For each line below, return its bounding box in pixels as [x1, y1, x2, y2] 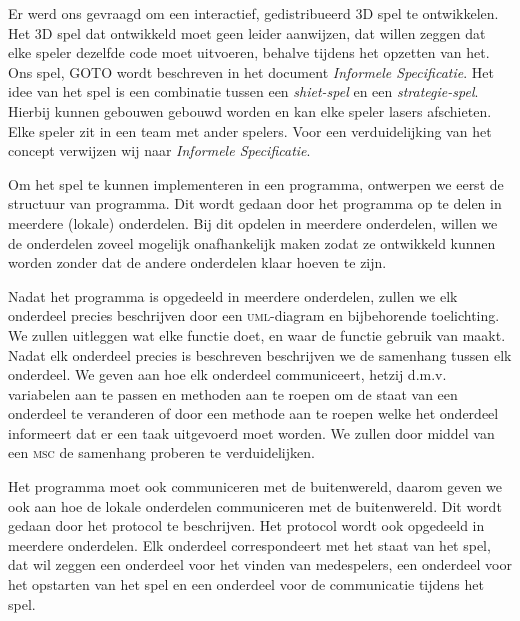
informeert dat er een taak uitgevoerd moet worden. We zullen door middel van [8, 422, 495, 443]
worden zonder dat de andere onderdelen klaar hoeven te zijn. [8, 252, 387, 273]
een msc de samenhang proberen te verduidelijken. [8, 442, 315, 463]
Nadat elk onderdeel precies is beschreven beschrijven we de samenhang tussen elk [8, 344, 512, 365]
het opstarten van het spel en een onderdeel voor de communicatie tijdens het [8, 574, 484, 595]
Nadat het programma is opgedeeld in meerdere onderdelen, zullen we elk [8, 285, 458, 306]
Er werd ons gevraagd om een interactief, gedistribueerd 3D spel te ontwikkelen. [8, 3, 499, 23]
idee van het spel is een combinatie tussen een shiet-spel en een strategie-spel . [8, 81, 479, 102]
